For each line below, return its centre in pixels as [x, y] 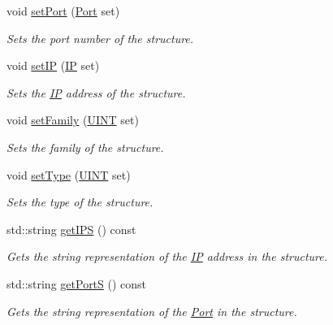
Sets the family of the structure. [85, 147]
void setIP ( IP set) [53, 65]
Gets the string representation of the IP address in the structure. [167, 256]
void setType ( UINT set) [69, 174]
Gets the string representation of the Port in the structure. [152, 311]
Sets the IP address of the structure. [96, 92]
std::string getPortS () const [77, 283]
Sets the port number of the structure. [100, 38]
